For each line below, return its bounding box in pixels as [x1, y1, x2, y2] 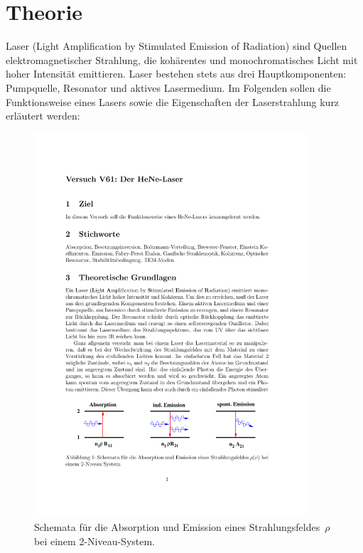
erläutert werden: [6, 108, 80, 123]
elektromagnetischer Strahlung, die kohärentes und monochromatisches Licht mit [6, 52, 358, 67]
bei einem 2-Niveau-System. [34, 533, 156, 548]
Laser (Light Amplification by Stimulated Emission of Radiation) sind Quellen [6, 38, 347, 53]
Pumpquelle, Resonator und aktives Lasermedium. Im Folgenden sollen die [6, 80, 331, 95]
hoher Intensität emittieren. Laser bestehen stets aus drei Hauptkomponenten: [6, 66, 347, 81]
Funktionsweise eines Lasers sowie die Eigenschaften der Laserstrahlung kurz [6, 94, 340, 109]
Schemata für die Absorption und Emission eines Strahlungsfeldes [34, 520, 320, 534]
